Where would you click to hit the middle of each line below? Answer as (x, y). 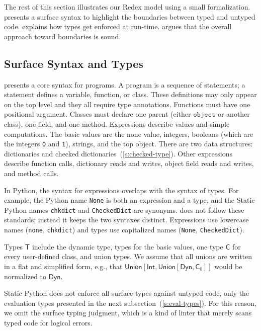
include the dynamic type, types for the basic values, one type (127, 246)
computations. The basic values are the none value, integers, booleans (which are (129, 134)
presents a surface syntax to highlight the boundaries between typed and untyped (130, 16)
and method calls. (31, 173)
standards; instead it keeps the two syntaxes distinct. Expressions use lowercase (126, 220)
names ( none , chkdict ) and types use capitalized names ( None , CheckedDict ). (124, 230)
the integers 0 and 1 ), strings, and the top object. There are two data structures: (128, 144)
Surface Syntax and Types (74, 63)
